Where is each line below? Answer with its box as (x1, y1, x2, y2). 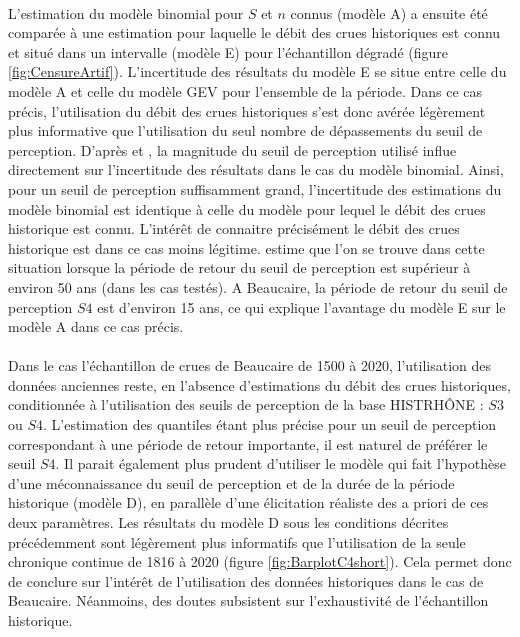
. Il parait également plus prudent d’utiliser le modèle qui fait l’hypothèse (55, 453, 506, 474)
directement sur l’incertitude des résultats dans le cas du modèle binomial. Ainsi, (8, 159, 504, 180)
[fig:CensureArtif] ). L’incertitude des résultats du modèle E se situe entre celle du (8, 61, 507, 82)
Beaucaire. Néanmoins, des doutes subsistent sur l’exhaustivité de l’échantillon (8, 590, 489, 611)
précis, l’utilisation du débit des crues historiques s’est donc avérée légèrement (8, 100, 486, 121)
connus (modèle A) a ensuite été (290, 2, 488, 23)
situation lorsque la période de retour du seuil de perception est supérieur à (8, 257, 471, 278)
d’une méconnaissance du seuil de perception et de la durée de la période (8, 472, 455, 493)
